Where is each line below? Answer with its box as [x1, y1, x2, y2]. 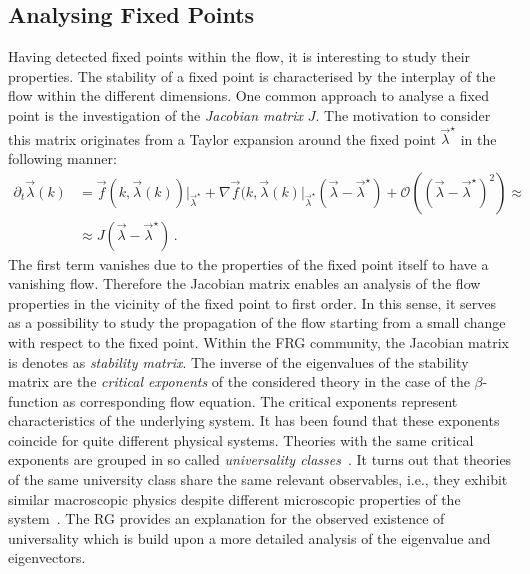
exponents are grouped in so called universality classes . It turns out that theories [8, 449, 512, 470]
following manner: [8, 147, 117, 168]
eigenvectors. [8, 547, 86, 568]
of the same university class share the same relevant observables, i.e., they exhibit [8, 469, 508, 490]
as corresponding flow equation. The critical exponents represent [62, 390, 458, 411]
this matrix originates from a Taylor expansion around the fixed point [8, 128, 436, 149]
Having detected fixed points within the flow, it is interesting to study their [8, 46, 471, 67]
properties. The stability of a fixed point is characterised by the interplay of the [8, 65, 496, 86]
